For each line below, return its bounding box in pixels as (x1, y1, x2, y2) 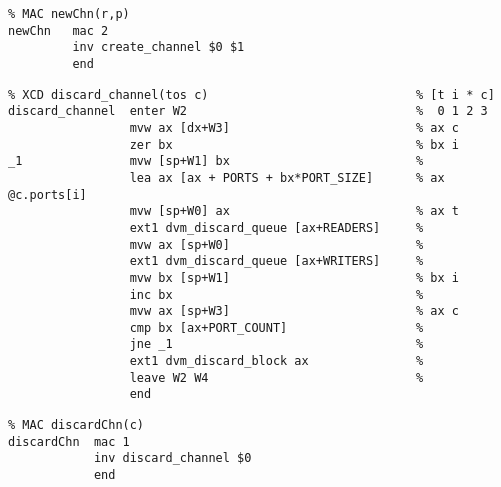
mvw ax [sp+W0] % (129, 237, 424, 252)
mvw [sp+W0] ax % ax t (129, 204, 460, 219)
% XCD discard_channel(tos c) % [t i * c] (8, 87, 495, 102)
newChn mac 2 (8, 23, 109, 38)
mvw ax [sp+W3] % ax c (129, 304, 460, 319)
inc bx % (129, 287, 424, 302)
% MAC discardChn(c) (8, 418, 145, 433)
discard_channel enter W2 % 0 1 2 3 (8, 104, 488, 119)
